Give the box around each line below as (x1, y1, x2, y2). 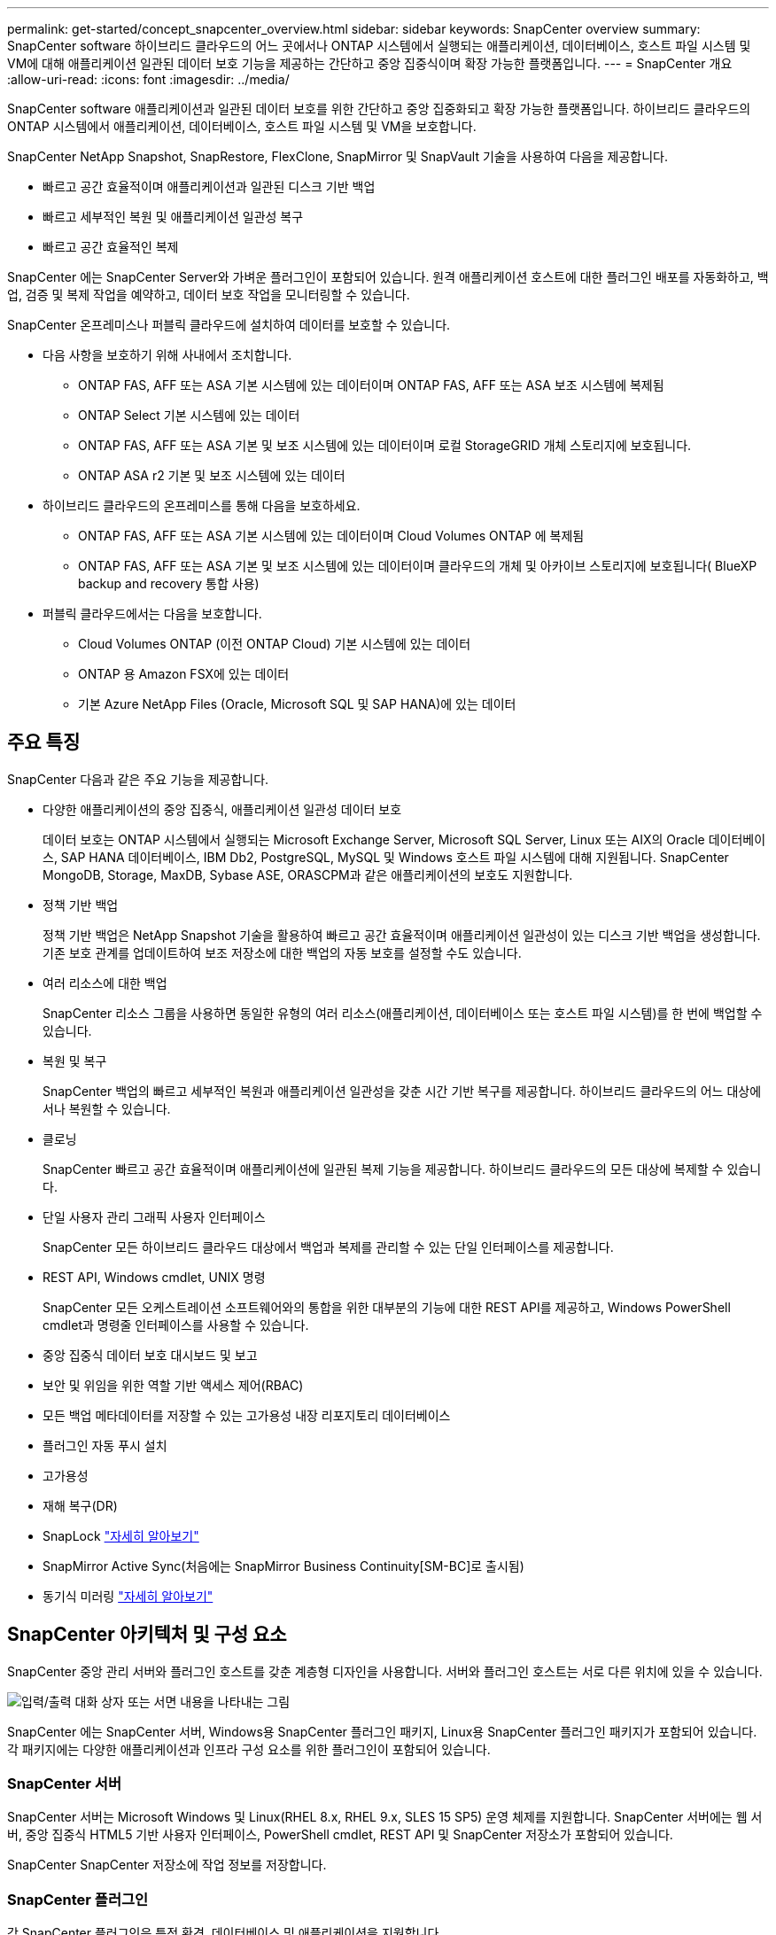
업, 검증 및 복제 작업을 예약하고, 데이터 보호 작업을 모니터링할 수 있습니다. (7, 287, 410, 302)
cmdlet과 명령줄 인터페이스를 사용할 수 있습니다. (43, 1317, 309, 1333)
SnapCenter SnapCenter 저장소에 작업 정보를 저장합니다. (7, 1857, 327, 1873)
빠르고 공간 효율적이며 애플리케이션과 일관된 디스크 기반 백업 (43, 179, 376, 194)
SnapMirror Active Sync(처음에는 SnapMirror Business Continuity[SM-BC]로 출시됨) (43, 1558, 524, 1574)
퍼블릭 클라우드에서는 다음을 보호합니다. (43, 606, 262, 621)
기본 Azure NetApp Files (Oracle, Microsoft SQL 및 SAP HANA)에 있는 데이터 (78, 696, 516, 711)
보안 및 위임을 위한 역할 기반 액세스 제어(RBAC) (43, 1377, 304, 1393)
